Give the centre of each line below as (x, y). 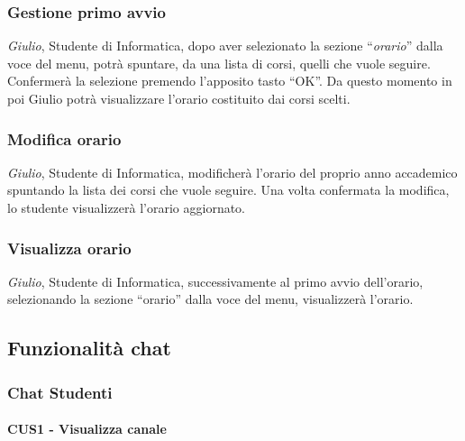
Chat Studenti (60, 392)
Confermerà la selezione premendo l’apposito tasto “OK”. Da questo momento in (230, 81)
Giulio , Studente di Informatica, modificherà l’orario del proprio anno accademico (232, 172)
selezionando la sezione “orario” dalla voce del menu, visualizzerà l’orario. (210, 299)
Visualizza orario (69, 248)
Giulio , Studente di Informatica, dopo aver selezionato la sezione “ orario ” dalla (225, 46)
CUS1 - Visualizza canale (87, 429)
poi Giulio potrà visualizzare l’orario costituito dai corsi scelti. (179, 98)
